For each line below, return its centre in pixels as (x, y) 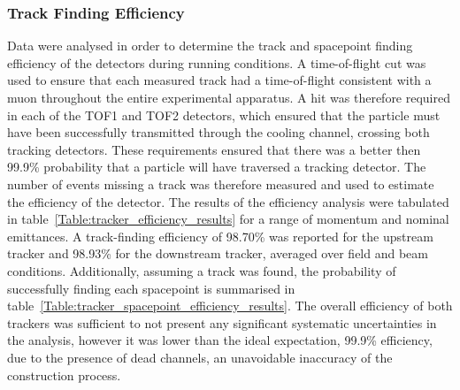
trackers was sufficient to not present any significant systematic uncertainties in (222, 322)
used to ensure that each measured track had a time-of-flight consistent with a (219, 80)
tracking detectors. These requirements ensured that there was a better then (214, 149)
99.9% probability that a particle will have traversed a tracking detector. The (217, 167)
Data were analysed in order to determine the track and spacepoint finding (210, 46)
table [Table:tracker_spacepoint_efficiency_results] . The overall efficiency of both (230, 306)
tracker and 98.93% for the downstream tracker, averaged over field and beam (218, 253)
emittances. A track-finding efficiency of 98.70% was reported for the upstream (220, 236)
